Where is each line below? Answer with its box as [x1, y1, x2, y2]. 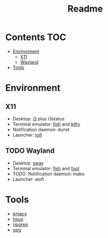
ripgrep [12, 221, 28, 227]
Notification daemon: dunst [12, 126, 70, 132]
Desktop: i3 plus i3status [12, 115, 65, 122]
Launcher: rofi [12, 132, 42, 138]
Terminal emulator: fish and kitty [12, 121, 80, 127]
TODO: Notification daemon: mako [12, 171, 85, 177]
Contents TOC [5, 31, 66, 43]
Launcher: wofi [12, 176, 44, 182]
